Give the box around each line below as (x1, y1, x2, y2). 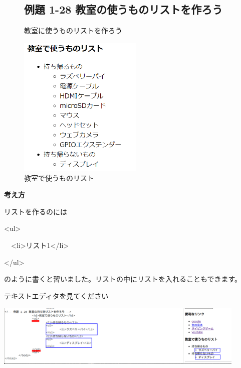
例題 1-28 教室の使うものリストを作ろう (24, 2, 223, 17)
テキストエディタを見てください (4, 290, 109, 301)
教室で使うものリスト (24, 172, 94, 183)
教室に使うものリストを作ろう (24, 25, 122, 36)
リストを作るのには (4, 206, 67, 216)
